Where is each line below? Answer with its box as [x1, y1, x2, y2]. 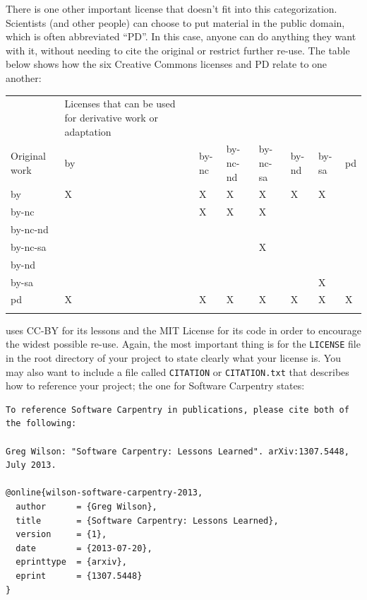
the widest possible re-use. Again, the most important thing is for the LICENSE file [6, 336, 361, 351]
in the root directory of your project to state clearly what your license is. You [6, 351, 341, 365]
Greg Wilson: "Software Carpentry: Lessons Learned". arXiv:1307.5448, [6, 446, 349, 457]
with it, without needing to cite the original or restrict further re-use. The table [6, 42, 350, 57]
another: [6, 70, 42, 85]
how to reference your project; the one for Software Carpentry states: [6, 378, 305, 393]
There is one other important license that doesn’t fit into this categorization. [6, 1, 337, 16]
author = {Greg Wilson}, [16, 502, 157, 512]
